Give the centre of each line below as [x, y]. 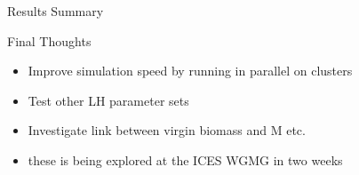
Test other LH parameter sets [108, 100]
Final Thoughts [49, 40]
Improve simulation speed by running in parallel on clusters [190, 71]
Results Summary [56, 11]
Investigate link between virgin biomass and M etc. [167, 130]
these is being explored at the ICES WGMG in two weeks [185, 159]
